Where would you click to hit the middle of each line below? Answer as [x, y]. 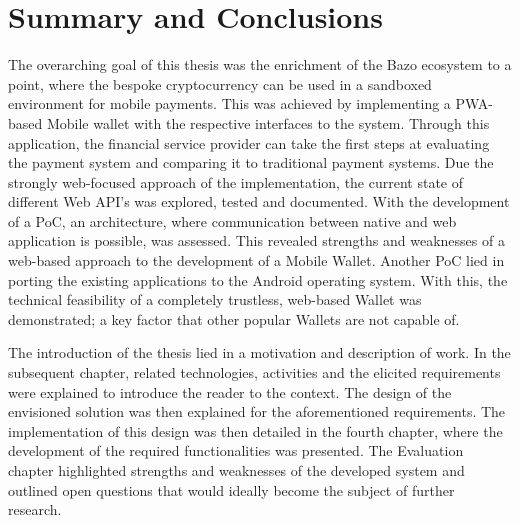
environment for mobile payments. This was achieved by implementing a [229, 103]
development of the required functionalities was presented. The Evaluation [236, 450]
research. [35, 509]
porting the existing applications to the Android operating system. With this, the [258, 279]
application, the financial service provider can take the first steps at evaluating [249, 142]
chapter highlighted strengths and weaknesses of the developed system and [236, 470]
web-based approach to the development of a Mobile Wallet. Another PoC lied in [256, 260]
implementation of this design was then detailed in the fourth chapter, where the [255, 430]
